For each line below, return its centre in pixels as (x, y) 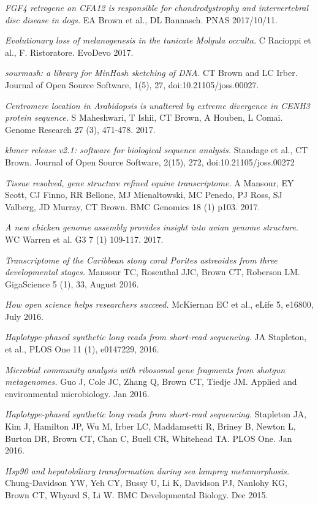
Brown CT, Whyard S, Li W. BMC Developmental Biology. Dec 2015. (137, 495)
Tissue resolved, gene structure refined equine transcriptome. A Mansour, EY (150, 182)
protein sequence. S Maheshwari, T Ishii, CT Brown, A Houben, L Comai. (144, 117)
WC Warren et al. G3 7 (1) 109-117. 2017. (84, 239)
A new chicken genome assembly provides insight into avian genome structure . (152, 227)
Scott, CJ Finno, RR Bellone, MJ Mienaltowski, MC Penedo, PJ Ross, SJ (144, 195)
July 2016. (24, 316)
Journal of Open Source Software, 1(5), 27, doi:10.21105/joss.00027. (132, 84)
